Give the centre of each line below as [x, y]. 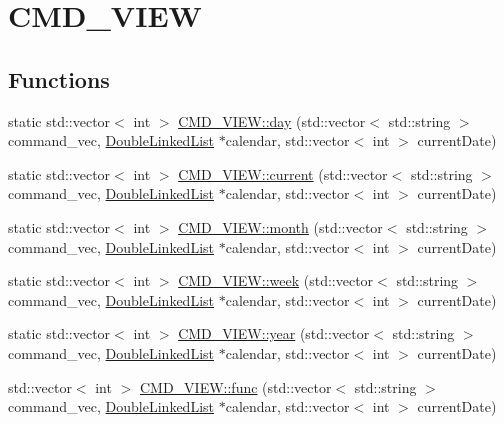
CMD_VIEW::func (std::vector [235, 386]
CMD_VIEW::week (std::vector [276, 280]
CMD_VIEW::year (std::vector [274, 333]
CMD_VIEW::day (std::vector [272, 120]
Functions [59, 78]
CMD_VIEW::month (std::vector [280, 226]
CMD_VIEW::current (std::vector [283, 173]
